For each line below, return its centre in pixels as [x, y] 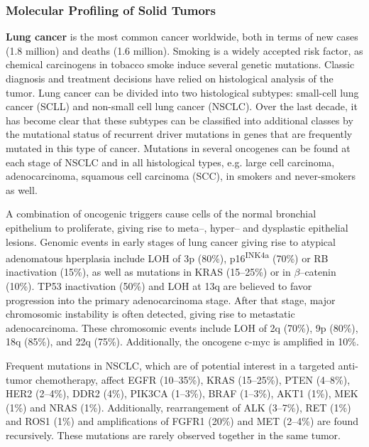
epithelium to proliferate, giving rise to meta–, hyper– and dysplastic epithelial [177, 227]
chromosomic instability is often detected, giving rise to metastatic [150, 314]
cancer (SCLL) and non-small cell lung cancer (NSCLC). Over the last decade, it [182, 106]
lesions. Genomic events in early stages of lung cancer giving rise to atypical [171, 241]
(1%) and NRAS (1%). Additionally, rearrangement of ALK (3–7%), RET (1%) [178, 407]
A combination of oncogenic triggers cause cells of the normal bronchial [161, 214]
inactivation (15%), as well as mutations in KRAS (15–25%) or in [148, 272]
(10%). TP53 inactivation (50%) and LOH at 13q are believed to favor [159, 285]
